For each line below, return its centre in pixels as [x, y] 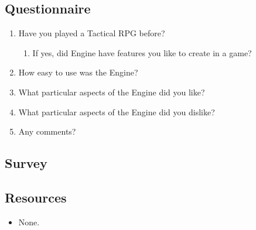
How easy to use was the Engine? [78, 72]
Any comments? [47, 131]
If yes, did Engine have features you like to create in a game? [142, 52]
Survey [26, 163]
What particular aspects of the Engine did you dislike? [117, 111]
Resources [36, 197]
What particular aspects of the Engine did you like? [112, 92]
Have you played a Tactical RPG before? [92, 33]
